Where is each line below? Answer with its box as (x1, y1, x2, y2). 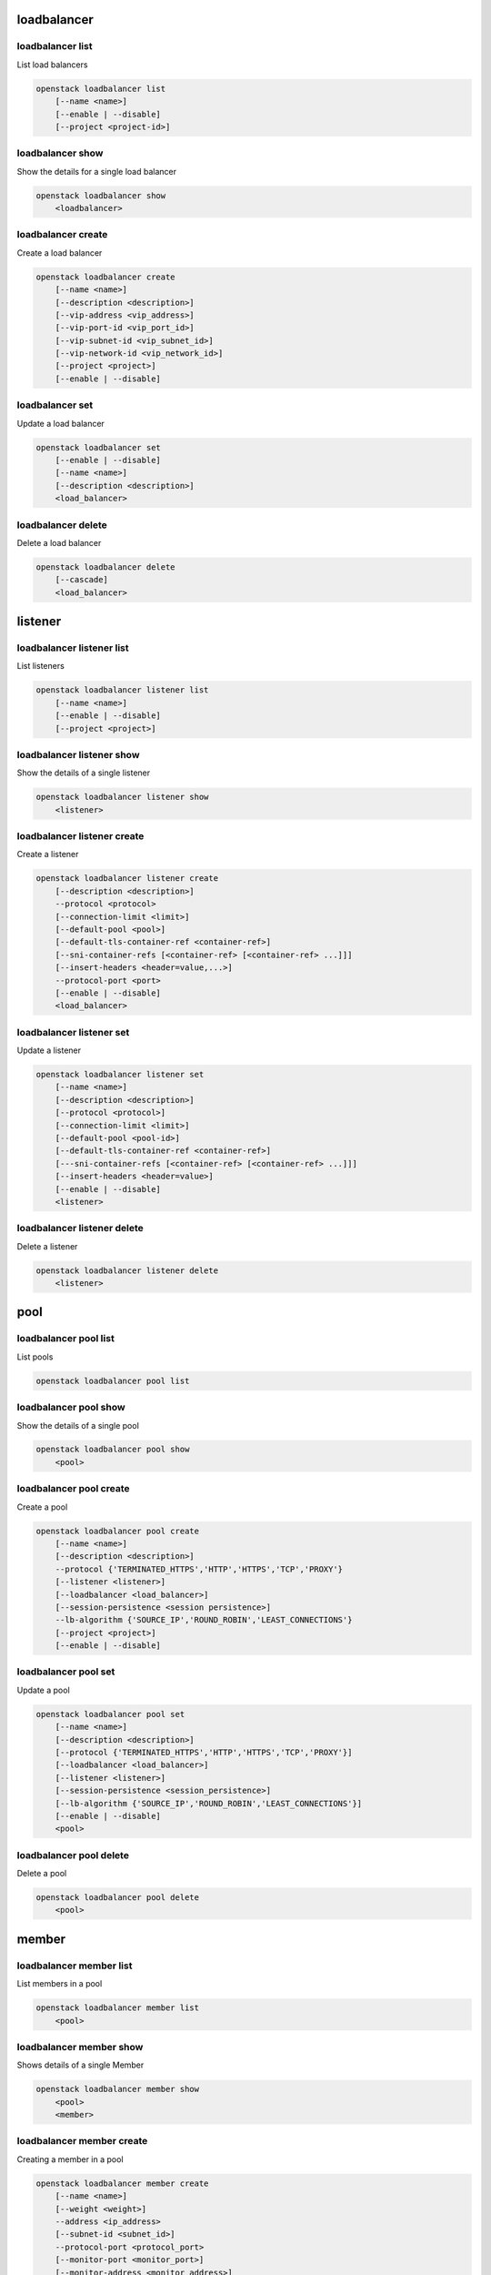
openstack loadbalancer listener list (35, 685, 209, 695)
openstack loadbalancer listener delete (35, 1265, 218, 1276)
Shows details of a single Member (16, 2059, 145, 2070)
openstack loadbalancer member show (35, 2084, 200, 2095)
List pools (16, 1351, 54, 1362)
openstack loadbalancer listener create (35, 874, 218, 884)
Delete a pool (16, 1868, 67, 1879)
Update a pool (16, 1684, 70, 1695)
